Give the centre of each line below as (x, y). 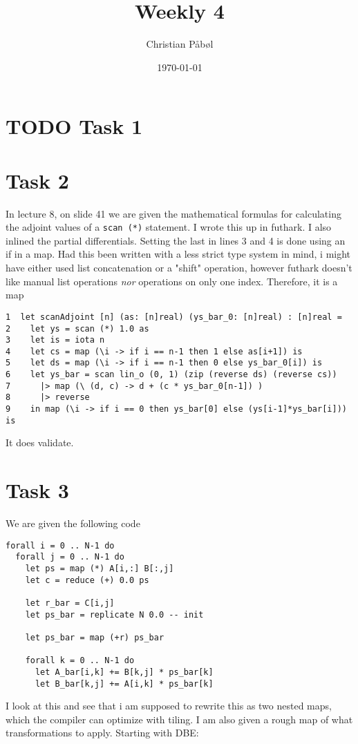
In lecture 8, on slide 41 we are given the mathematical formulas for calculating (173, 213)
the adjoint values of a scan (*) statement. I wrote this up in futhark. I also (169, 227)
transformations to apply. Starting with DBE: (102, 733)
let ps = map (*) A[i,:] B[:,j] (100, 569)
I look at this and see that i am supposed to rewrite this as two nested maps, (169, 706)
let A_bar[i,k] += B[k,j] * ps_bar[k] (124, 672)
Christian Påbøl (180, 44)
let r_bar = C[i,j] (70, 603)
